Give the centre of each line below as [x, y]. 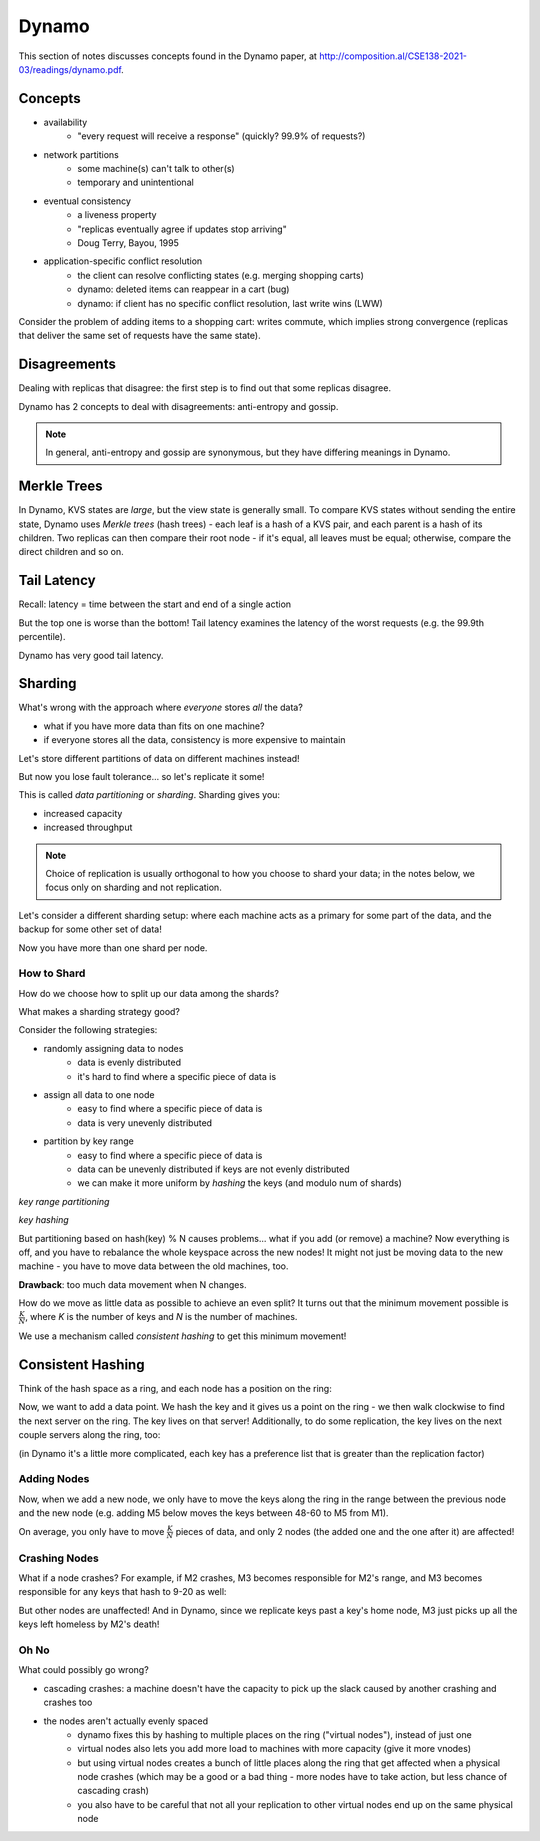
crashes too [68, 1702]
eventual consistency [87, 201]
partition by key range [88, 1141]
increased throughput [88, 827]
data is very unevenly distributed [145, 1122]
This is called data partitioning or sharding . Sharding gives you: [149, 795]
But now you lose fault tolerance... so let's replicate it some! [141, 777]
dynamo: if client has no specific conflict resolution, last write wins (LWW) [230, 303]
